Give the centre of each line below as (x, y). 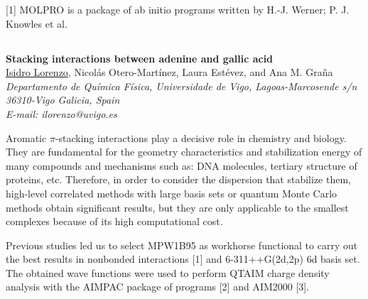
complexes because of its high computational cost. (114, 221)
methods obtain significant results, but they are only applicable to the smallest (177, 207)
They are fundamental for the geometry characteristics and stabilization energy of (184, 152)
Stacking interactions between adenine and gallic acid (140, 58)
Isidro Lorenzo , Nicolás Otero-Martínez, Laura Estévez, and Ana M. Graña (169, 72)
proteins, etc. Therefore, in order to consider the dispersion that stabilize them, (178, 179)
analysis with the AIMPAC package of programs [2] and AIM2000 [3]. (158, 287)
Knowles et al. (37, 23)
